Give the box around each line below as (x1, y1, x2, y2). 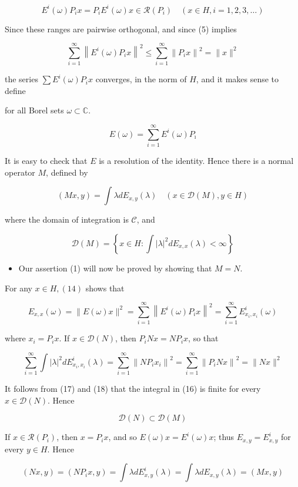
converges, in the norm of (95, 73, 187, 85)
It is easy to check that (5, 155, 88, 167)
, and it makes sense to (196, 73, 279, 85)
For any (5, 281, 32, 294)
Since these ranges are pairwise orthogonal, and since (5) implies (5, 22, 237, 35)
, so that (188, 332, 219, 344)
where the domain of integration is (5, 213, 129, 226)
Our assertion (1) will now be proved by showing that (18, 261, 212, 274)
